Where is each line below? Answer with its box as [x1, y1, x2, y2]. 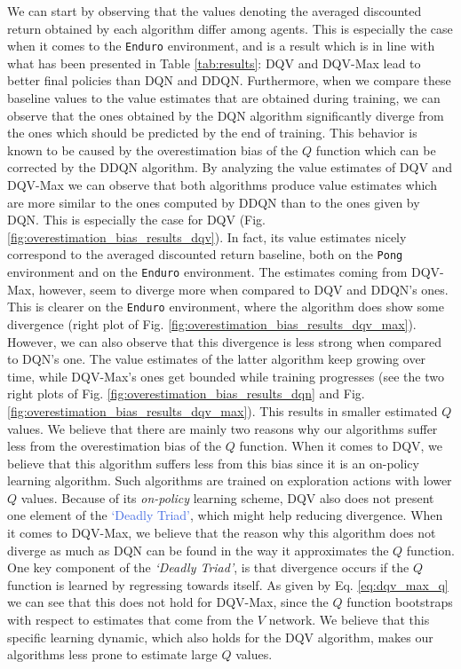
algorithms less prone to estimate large [7, 645, 218, 664]
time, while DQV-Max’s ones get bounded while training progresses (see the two [7, 366, 444, 385]
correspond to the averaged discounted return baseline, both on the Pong [7, 245, 403, 264]
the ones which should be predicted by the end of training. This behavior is [7, 123, 417, 142]
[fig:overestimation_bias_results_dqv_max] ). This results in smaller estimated [7, 401, 438, 420]
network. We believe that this [268, 610, 430, 629]
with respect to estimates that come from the [7, 610, 254, 629]
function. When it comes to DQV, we [239, 437, 443, 455]
